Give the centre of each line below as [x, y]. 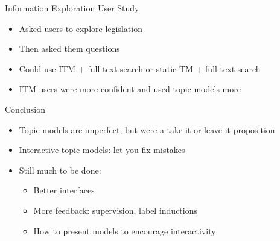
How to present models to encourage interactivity [125, 230]
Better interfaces [64, 190]
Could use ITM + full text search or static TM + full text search [140, 68]
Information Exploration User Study [72, 8]
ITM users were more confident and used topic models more [130, 89]
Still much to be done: [60, 170]
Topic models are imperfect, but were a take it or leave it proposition [147, 129]
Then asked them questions [69, 49]
